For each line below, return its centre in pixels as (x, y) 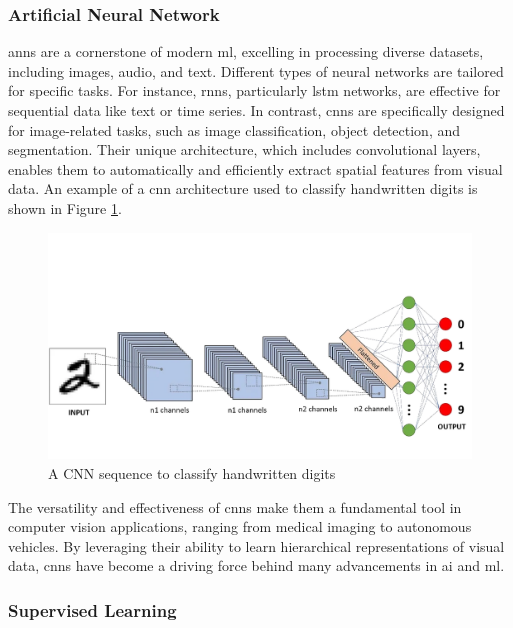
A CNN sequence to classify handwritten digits (192, 473)
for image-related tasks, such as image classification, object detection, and (234, 129)
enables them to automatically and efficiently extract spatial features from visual (255, 168)
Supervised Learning (92, 609)
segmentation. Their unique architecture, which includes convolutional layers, (244, 149)
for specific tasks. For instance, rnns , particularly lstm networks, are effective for (254, 90)
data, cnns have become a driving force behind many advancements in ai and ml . (256, 565)
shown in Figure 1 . (65, 207)
